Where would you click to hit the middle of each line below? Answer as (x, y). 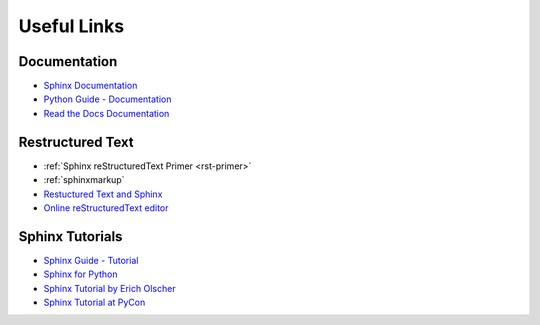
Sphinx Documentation (90, 86)
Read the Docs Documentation (106, 113)
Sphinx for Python (80, 274)
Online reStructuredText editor (106, 207)
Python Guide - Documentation (107, 99)
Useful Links (71, 26)
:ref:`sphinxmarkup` (84, 180)
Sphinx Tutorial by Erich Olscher (109, 288)
